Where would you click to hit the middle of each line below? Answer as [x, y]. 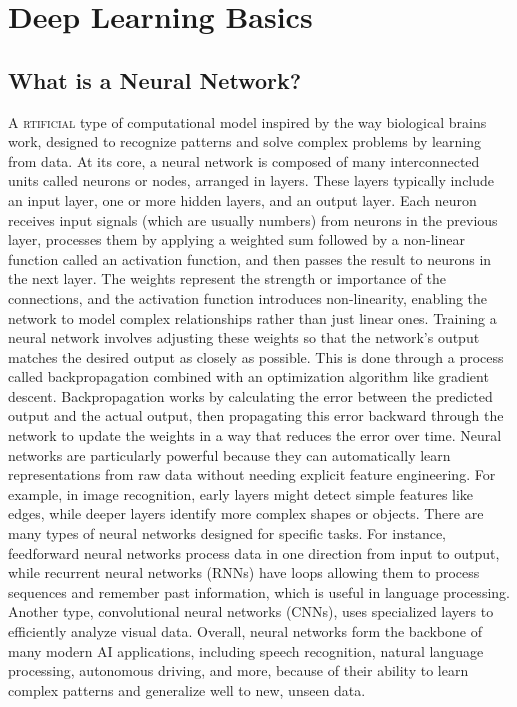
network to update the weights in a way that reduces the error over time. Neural [255, 435]
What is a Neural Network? [155, 79]
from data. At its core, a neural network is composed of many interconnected [244, 160]
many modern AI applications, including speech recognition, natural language [246, 650]
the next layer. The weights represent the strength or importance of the [227, 278]
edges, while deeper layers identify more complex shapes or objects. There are [246, 513]
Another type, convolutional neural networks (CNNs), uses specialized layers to [251, 611]
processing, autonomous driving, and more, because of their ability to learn [238, 670]
